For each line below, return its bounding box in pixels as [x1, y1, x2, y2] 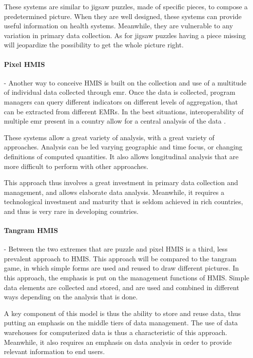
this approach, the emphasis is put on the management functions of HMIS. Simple [4, 273, 250, 283]
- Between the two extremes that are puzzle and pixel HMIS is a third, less [4, 244, 228, 254]
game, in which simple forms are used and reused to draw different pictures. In [4, 263, 239, 273]
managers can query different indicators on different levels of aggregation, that [4, 96, 238, 106]
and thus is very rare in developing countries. [4, 206, 139, 216]
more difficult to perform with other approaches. [4, 161, 149, 171]
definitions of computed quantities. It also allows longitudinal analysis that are [4, 151, 239, 161]
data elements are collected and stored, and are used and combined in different [4, 282, 239, 292]
